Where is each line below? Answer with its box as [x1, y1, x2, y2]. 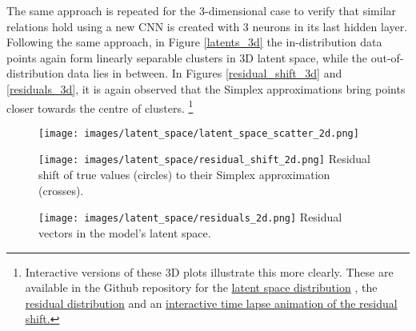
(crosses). [38, 181, 84, 198]
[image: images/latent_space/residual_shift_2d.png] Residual [38, 150, 371, 167]
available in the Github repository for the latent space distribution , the [25, 279, 378, 296]
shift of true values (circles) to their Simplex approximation [38, 166, 330, 183]
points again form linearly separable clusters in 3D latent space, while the [6, 49, 368, 66]
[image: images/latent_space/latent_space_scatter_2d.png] [38, 127, 359, 139]
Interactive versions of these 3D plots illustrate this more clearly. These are [25, 263, 394, 280]
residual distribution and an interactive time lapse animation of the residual [25, 294, 398, 311]
